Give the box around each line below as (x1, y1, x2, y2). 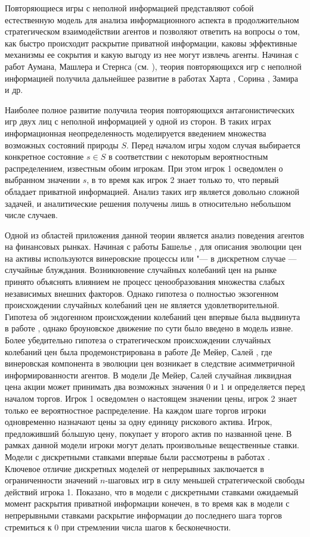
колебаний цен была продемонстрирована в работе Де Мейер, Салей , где (5, 345, 272, 358)
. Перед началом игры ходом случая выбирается (126, 138, 300, 151)
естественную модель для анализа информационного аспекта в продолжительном (5, 13, 299, 26)
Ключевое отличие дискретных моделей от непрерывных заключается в (5, 462, 264, 474)
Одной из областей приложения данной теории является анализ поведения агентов (5, 228, 305, 241)
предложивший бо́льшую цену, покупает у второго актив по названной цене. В (5, 427, 292, 439)
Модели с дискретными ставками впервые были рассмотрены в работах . (5, 450, 270, 462)
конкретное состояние (5, 150, 84, 163)
